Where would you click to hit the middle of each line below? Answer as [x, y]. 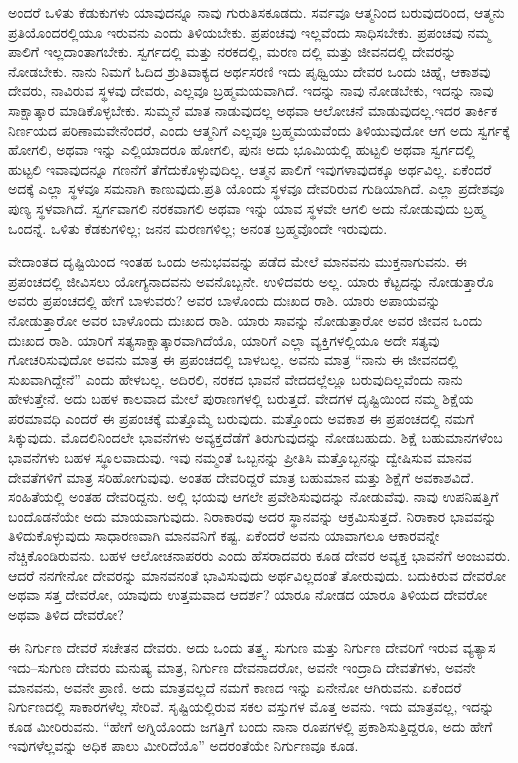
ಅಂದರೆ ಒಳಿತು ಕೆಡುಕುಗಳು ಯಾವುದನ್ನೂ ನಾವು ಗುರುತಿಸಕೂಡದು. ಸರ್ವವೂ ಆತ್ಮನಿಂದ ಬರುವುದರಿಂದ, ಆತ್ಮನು [256, 12]
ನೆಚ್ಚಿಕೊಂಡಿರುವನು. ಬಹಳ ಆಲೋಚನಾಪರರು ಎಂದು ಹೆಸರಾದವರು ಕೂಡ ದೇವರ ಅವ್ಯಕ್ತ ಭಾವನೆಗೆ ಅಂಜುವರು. [259, 555]
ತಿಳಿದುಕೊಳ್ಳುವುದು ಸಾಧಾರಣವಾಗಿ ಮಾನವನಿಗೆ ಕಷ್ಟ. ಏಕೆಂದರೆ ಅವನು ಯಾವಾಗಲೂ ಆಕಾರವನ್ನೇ [224, 535]
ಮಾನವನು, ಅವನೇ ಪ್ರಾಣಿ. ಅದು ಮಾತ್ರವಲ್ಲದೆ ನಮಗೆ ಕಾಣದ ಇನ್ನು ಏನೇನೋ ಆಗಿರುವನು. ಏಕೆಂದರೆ [235, 686]
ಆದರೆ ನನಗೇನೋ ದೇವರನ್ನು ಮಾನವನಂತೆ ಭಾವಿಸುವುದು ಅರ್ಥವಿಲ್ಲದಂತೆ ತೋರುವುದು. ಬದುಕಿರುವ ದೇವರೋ [257, 574]
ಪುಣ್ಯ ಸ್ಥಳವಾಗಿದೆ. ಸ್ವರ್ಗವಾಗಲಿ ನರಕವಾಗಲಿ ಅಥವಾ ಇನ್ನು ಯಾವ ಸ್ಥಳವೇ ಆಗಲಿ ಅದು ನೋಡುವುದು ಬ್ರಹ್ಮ [247, 207]
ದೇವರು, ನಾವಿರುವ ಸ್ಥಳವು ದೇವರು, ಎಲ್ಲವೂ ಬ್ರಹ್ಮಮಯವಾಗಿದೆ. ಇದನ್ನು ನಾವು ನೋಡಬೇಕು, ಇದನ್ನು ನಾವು [251, 90]
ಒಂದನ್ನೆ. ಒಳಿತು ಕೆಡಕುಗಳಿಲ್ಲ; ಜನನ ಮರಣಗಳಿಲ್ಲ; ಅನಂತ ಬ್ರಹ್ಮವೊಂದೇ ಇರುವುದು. [198, 227]
